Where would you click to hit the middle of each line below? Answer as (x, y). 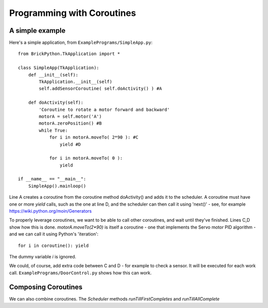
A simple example (37, 31)
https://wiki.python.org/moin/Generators (50, 211)
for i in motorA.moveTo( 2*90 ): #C (94, 137)
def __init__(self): (53, 75)
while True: (53, 130)
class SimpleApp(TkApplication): (59, 68)
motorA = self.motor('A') (70, 116)
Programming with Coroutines (73, 13)
